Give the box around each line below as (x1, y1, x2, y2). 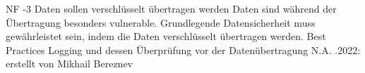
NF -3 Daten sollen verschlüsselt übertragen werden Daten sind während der (6, 1, 337, 15)
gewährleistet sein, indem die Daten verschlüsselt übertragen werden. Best (6, 29, 326, 44)
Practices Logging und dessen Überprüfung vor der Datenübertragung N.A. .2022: (6, 42, 361, 57)
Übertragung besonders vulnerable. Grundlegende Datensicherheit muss (6, 15, 316, 29)
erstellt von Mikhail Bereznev (6, 56, 133, 71)
